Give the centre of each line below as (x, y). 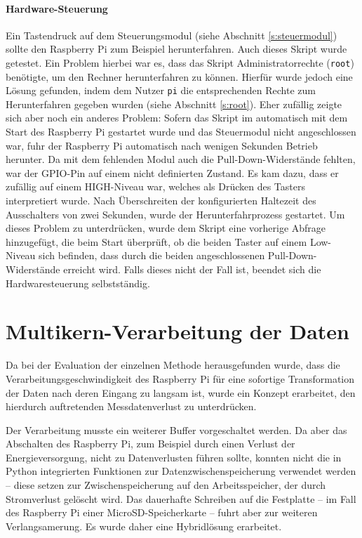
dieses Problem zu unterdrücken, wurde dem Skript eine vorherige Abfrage (166, 228)
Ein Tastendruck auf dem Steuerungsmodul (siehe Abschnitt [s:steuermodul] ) (172, 35)
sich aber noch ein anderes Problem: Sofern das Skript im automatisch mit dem (177, 118)
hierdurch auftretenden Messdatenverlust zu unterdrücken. (131, 406)
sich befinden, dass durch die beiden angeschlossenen (152, 255)
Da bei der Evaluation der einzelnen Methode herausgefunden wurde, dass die (173, 365)
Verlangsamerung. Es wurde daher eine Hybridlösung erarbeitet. (144, 526)
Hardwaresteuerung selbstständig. (78, 283)
